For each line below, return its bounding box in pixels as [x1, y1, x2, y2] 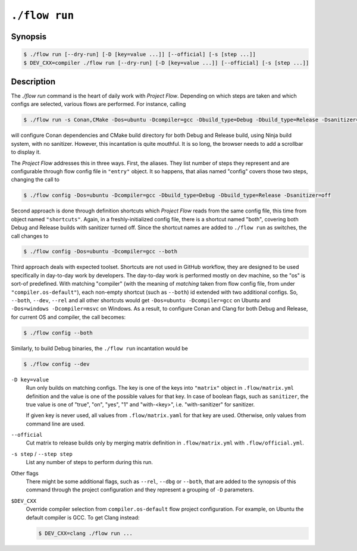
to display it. [11, 149, 41, 156]
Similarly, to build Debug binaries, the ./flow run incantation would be [11, 345, 189, 352]
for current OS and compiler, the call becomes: [11, 313, 126, 321]
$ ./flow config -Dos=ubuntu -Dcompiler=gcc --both [23, 248, 178, 255]
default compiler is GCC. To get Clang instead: [26, 514, 140, 521]
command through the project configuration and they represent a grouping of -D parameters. [26, 486, 254, 493]
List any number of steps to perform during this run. [26, 459, 153, 466]
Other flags [11, 469, 39, 477]
